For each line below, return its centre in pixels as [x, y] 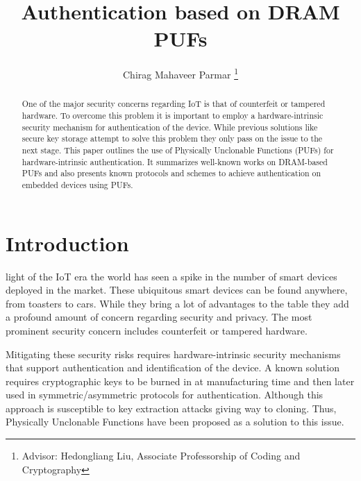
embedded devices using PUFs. [77, 184]
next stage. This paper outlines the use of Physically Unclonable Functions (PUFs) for [178, 150]
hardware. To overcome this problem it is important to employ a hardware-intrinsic [173, 116]
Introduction [67, 243]
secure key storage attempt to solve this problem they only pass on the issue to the [172, 138]
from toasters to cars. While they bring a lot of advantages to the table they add [177, 303]
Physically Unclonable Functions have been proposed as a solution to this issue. [175, 422]
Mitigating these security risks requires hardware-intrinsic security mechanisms [173, 354]
